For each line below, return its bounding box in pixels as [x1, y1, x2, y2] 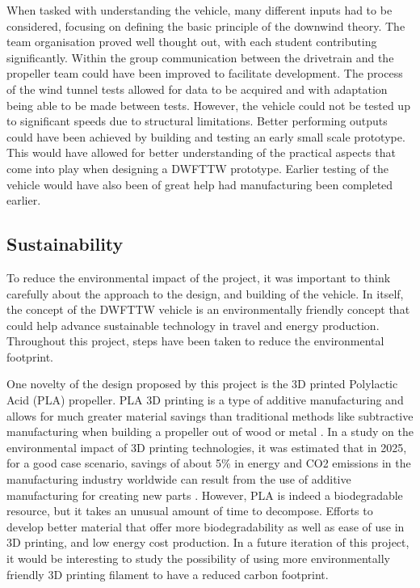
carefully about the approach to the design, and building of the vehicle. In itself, [6, 285, 404, 302]
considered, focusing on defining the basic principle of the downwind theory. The [6, 17, 405, 34]
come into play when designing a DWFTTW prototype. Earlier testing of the [6, 159, 388, 176]
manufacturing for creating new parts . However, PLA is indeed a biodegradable [6, 486, 403, 503]
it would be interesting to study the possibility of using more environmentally [6, 550, 390, 567]
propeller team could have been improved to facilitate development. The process [6, 65, 403, 82]
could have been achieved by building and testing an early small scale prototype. [6, 128, 405, 145]
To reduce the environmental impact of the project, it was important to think [6, 269, 391, 286]
